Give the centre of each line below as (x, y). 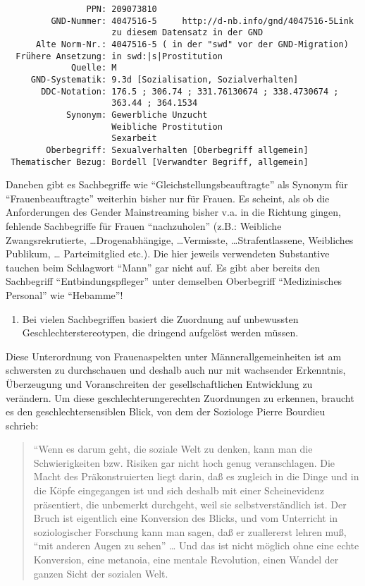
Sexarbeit (134, 139)
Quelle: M (94, 68)
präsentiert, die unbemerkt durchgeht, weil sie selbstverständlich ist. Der (190, 504)
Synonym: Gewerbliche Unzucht (137, 115)
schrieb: (22, 425)
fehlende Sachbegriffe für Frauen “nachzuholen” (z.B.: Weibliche (144, 225)
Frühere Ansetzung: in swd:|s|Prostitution (119, 56)
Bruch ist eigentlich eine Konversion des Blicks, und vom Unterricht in (186, 518)
